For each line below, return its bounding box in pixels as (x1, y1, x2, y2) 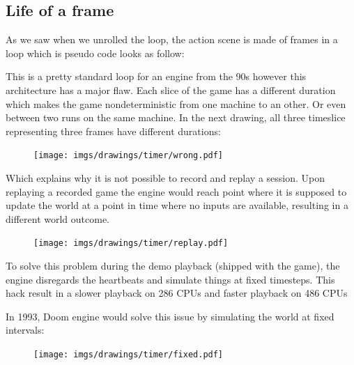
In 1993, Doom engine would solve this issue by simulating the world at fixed (6, 309, 334, 323)
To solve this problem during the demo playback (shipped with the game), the (6, 258, 340, 273)
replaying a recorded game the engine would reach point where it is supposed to (6, 184, 347, 199)
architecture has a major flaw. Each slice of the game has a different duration (6, 82, 336, 97)
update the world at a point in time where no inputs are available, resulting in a (6, 198, 348, 212)
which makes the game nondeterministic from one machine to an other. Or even (6, 96, 346, 111)
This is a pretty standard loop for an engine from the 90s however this (6, 69, 307, 84)
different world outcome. (6, 211, 110, 226)
